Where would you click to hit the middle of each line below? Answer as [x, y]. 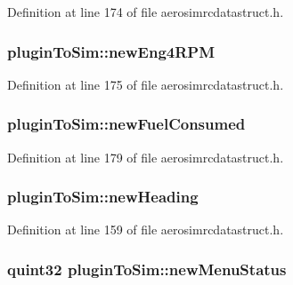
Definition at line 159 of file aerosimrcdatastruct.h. [146, 230]
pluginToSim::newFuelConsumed [126, 124]
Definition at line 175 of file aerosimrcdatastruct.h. [146, 84]
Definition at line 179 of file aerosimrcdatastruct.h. [146, 157]
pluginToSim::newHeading [103, 197]
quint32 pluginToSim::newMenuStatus [147, 269]
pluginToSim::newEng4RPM [111, 51]
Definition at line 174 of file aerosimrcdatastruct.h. [146, 12]
